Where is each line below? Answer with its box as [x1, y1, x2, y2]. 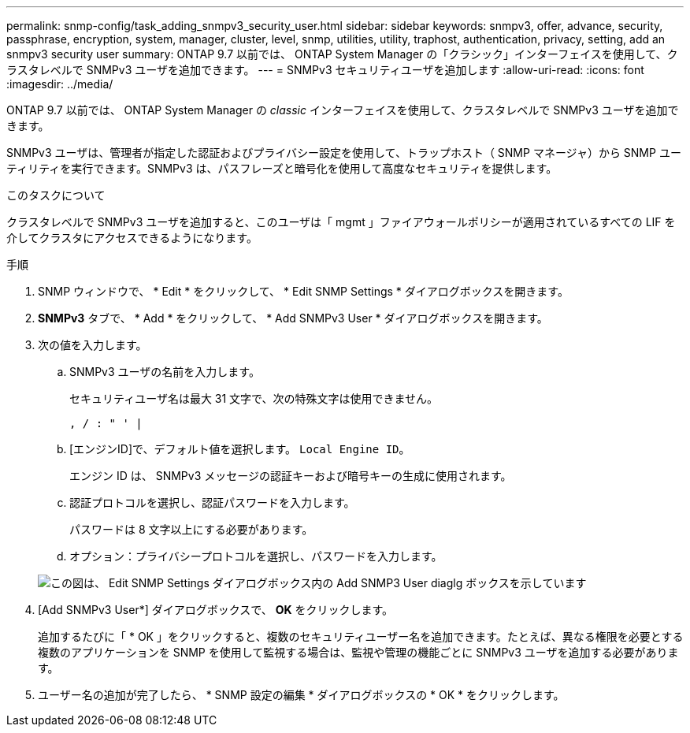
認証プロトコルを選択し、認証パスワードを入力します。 [69, 496, 355, 509]
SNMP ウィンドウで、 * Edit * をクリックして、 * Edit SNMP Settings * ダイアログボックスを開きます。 [38, 285, 569, 298]
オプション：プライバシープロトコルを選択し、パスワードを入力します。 [69, 549, 443, 563]
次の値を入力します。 [38, 338, 147, 352]
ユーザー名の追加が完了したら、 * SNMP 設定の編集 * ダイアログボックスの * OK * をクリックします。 [38, 688, 565, 701]
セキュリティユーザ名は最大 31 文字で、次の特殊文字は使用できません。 [69, 392, 439, 405]
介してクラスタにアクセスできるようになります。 [6, 231, 258, 244]
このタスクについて [6, 188, 106, 202]
